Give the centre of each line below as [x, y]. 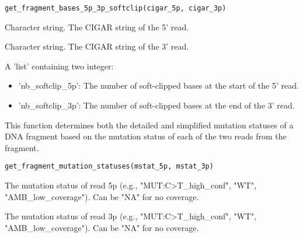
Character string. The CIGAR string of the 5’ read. [97, 27]
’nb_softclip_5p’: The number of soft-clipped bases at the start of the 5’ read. [159, 85]
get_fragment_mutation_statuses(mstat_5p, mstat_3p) [109, 167]
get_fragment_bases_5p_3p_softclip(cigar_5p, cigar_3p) [116, 8]
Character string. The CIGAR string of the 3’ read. [97, 46]
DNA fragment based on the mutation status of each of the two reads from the [146, 136]
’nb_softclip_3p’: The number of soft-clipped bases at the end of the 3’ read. [156, 105]
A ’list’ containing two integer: [59, 66]
